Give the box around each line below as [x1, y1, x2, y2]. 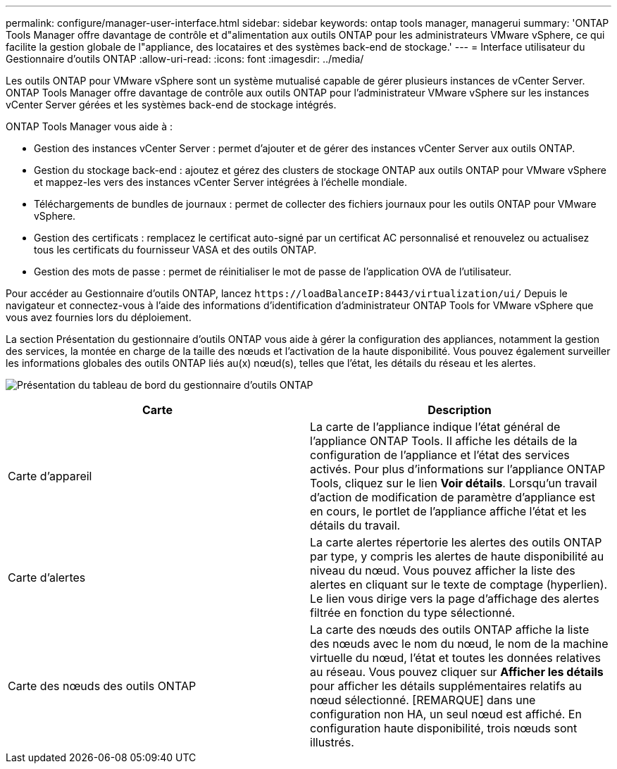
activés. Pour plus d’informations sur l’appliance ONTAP [310, 462, 606, 476]
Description [428, 403, 492, 417]
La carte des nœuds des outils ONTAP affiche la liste [310, 623, 590, 637]
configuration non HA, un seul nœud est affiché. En [310, 707, 582, 721]
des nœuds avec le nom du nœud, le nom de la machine [310, 637, 609, 651]
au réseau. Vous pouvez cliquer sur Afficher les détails [310, 665, 604, 679]
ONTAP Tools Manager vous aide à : [6, 120, 173, 132]
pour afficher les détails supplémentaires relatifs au [310, 679, 582, 693]
